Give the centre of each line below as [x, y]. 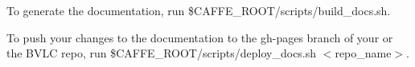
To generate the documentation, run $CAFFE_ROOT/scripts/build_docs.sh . [199, 10]
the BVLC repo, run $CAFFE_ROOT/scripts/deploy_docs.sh [162, 53]
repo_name [363, 53]
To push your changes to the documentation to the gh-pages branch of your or [200, 37]
